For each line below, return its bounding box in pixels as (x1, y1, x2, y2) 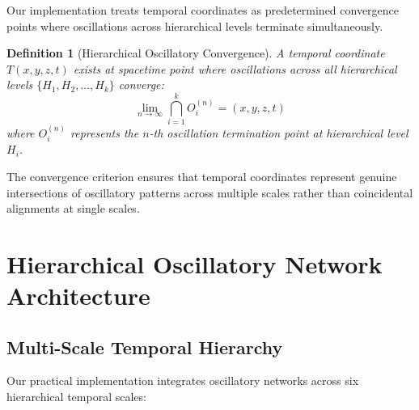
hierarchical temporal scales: (6, 388, 146, 405)
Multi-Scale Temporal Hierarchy (6, 334, 283, 359)
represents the (70, 124, 139, 141)
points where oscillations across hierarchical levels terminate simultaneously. (6, 17, 383, 34)
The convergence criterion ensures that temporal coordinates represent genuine (6, 167, 397, 184)
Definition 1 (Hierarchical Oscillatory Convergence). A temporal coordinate (6, 44, 385, 61)
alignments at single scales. (6, 200, 140, 217)
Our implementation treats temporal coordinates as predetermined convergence (6, 2, 400, 18)
